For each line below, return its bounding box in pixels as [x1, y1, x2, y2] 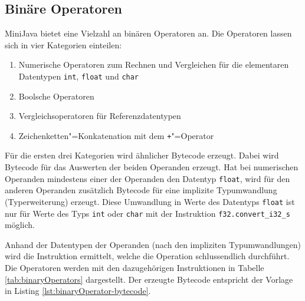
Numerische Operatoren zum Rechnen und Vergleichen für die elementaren [18, 58, 289, 71]
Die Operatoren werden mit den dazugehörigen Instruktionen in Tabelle [5, 262, 264, 274]
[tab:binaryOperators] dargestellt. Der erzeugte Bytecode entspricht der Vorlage [5, 273, 293, 285]
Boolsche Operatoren [18, 90, 94, 102]
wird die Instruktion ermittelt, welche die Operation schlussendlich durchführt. [5, 250, 290, 262]
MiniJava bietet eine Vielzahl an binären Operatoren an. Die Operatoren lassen [5, 27, 292, 39]
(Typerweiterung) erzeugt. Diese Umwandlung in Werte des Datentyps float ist [5, 195, 295, 207]
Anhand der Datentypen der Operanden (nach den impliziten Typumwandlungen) [5, 238, 301, 250]
